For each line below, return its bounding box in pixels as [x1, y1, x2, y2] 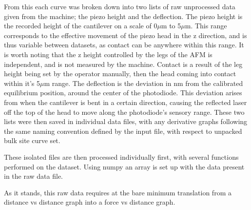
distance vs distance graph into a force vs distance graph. [4, 197, 175, 207]
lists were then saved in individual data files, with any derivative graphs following [4, 116, 248, 126]
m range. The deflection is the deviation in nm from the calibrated [44, 78, 243, 88]
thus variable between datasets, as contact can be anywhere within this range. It [4, 40, 244, 50]
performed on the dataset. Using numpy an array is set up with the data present [4, 161, 245, 171]
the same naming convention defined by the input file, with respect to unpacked [4, 126, 242, 136]
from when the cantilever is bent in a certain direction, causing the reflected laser [4, 97, 247, 107]
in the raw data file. [4, 171, 63, 181]
